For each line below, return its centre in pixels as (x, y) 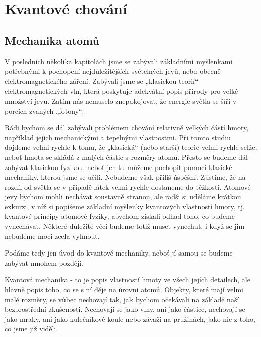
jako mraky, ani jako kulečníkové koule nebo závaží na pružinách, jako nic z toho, (130, 319)
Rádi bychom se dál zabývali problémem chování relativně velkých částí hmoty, (127, 128)
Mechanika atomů (52, 40)
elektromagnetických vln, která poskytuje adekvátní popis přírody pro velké (121, 91)
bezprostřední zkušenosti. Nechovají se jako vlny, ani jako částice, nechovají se (125, 309)
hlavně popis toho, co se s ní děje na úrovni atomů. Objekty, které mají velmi (124, 289)
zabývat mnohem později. (44, 262)
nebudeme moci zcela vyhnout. (52, 236)
